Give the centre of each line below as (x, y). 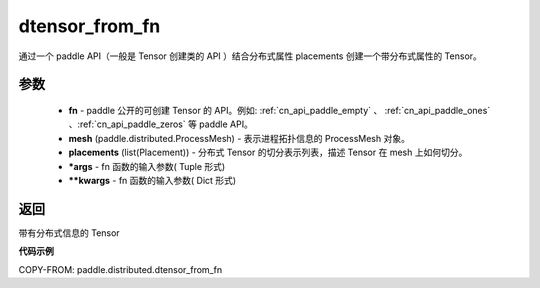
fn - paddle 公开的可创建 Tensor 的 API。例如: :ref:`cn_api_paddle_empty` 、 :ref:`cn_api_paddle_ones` (279, 110)
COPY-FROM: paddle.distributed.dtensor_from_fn (120, 269)
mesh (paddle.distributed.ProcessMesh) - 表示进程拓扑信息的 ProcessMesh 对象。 (239, 138)
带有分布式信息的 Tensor (69, 232)
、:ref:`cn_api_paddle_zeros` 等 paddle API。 (161, 124)
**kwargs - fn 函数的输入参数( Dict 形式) (152, 180)
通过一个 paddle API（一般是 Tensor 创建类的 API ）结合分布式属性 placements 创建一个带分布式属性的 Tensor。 (250, 56)
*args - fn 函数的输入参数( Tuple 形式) (147, 166)
